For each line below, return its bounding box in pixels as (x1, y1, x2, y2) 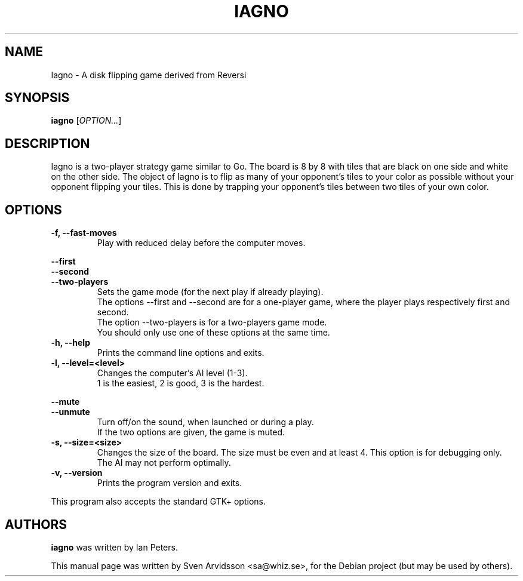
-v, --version (51, 468, 103, 478)
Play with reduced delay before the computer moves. (97, 238, 306, 248)
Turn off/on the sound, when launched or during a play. (97, 417, 314, 428)
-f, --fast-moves (51, 228, 117, 238)
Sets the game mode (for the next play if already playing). (97, 287, 324, 297)
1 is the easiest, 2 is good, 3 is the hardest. (97, 378, 264, 389)
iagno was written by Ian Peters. (51, 542, 178, 552)
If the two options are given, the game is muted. (97, 427, 285, 438)
